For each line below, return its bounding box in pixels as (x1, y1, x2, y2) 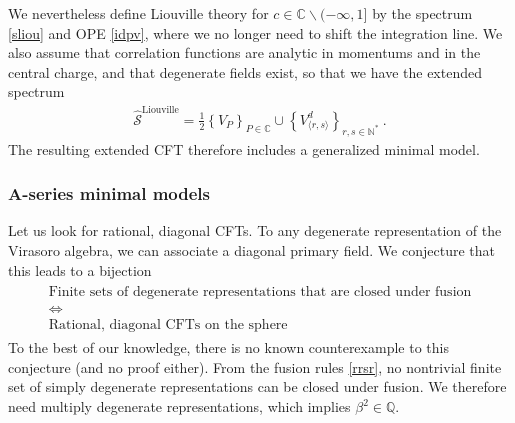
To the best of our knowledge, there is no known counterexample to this (8, 337, 449, 358)
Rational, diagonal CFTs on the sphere (48, 318, 288, 333)
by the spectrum (372, 3, 473, 23)
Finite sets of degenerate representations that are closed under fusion (48, 285, 472, 300)
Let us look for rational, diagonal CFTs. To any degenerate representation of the (8, 220, 502, 241)
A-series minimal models (8, 181, 211, 206)
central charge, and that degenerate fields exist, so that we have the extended (8, 61, 482, 82)
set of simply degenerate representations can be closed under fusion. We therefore (8, 376, 507, 397)
